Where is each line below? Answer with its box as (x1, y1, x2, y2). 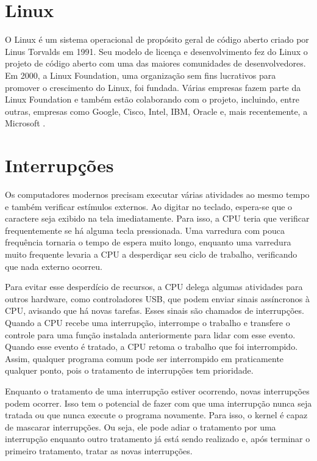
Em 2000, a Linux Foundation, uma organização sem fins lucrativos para (5, 68, 276, 81)
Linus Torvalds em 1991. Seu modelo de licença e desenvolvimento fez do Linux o (5, 45, 308, 57)
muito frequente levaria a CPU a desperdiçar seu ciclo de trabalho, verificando (5, 247, 297, 260)
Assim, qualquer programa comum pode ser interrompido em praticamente (5, 352, 284, 365)
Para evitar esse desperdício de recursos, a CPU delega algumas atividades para (5, 280, 303, 293)
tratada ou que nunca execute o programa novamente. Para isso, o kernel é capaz (5, 408, 308, 421)
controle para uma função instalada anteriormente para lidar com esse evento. (5, 328, 296, 341)
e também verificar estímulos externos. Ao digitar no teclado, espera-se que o (5, 200, 293, 212)
